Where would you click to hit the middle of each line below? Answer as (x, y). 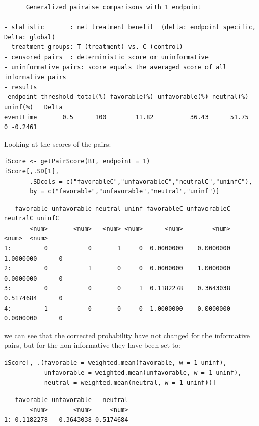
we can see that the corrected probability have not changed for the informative (127, 335)
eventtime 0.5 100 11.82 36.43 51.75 (126, 117)
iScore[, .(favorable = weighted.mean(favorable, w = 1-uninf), (115, 363)
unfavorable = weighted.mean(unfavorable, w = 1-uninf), (143, 373)
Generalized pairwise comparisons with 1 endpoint (113, 7)
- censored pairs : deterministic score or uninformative (106, 57)
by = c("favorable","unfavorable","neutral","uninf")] (125, 192)
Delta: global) (30, 37)
